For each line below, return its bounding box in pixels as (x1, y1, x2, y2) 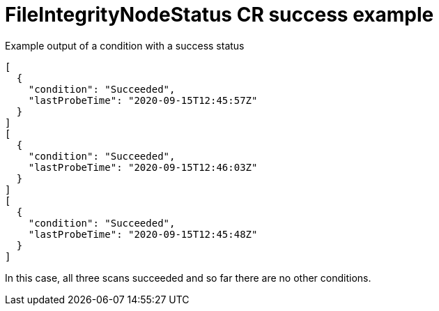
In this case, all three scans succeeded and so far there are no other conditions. (5, 271, 371, 284)
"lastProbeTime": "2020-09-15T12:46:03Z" (28, 161, 258, 173)
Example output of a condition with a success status (5, 39, 245, 52)
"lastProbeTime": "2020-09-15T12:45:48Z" (28, 228, 258, 240)
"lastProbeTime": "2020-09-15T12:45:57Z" (28, 94, 258, 106)
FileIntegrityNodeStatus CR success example (5, 3, 434, 26)
